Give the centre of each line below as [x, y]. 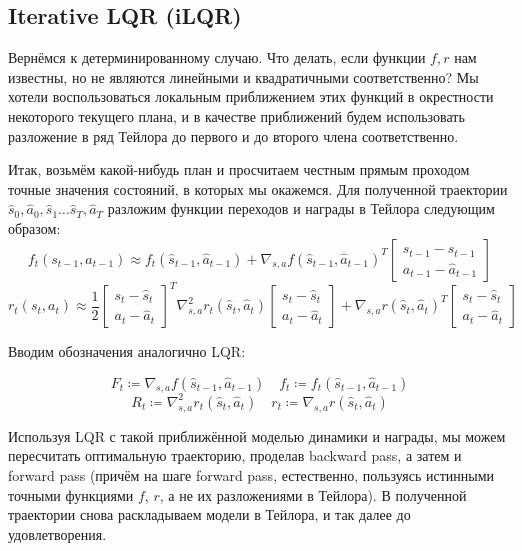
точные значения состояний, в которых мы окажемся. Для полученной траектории [258, 188]
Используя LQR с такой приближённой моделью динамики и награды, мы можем [257, 435]
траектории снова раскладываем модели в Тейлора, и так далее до [209, 514]
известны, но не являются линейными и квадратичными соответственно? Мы [243, 76]
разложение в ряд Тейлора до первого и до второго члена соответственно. [233, 135]
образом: [34, 227]
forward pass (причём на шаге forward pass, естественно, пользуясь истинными [251, 474]
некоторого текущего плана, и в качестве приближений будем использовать [236, 115]
